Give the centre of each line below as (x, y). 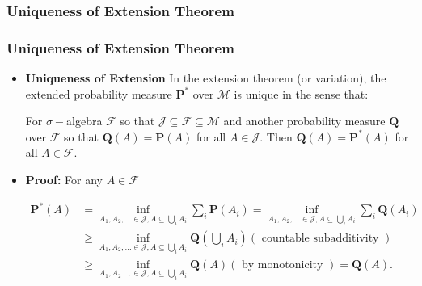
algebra (84, 121)
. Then (276, 136)
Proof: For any (64, 180)
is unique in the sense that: (301, 93)
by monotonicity (283, 265)
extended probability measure (99, 93)
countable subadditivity (320, 239)
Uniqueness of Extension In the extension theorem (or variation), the (206, 78)
